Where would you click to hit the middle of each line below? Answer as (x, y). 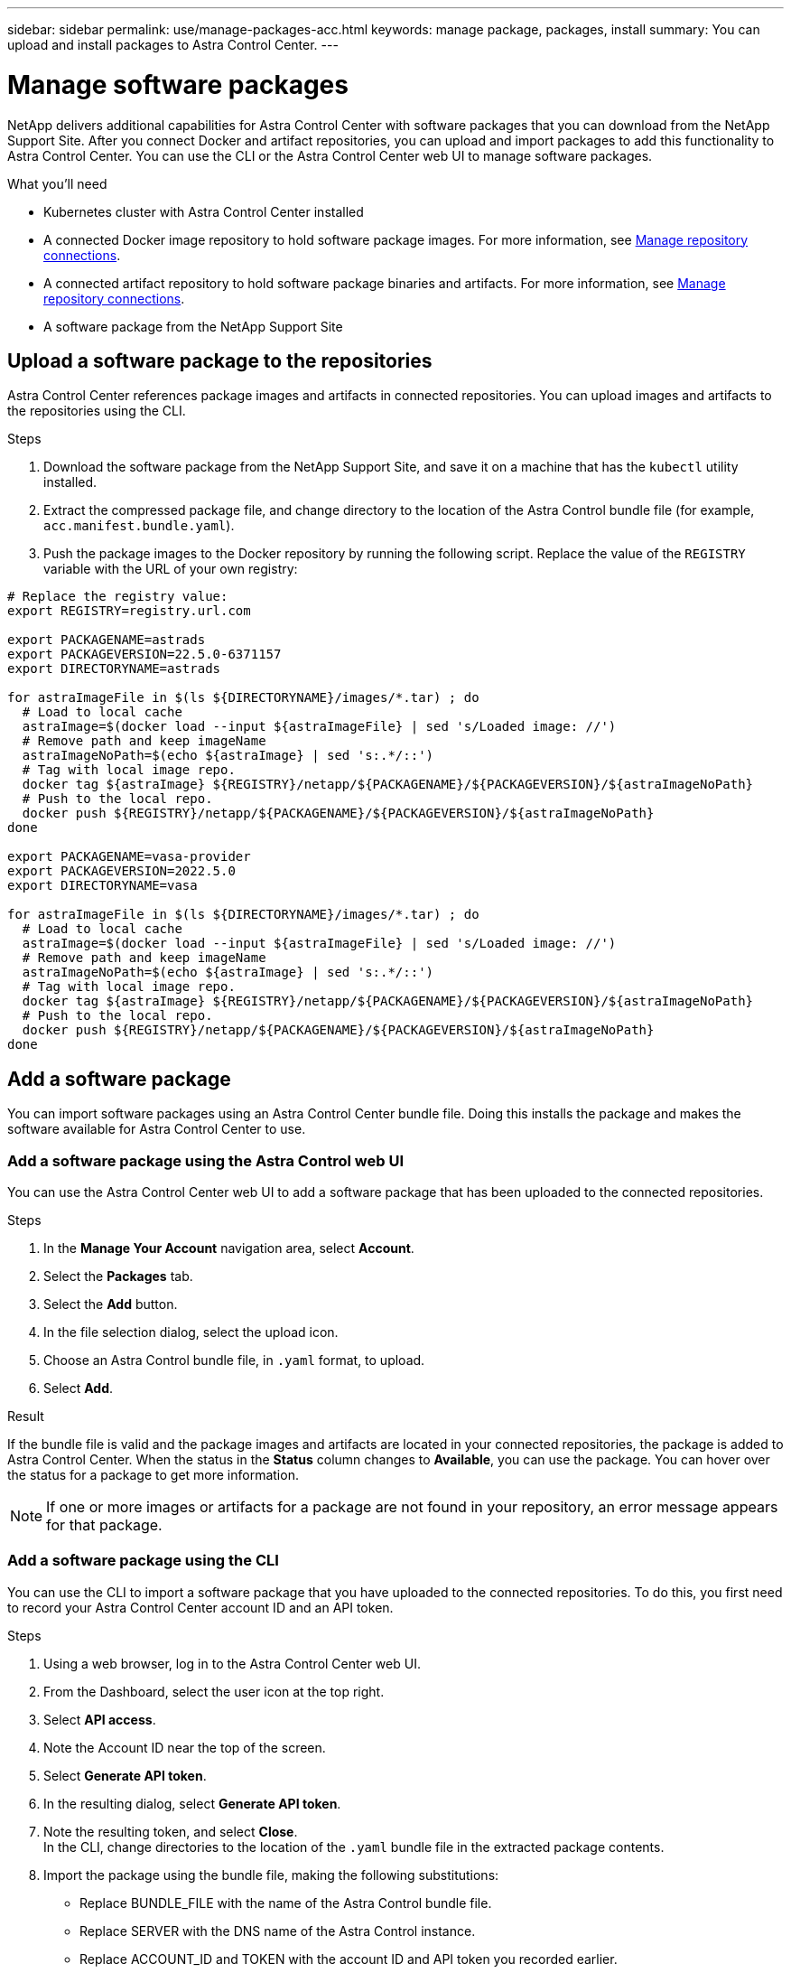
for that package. (104, 1524)
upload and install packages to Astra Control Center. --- (173, 45)
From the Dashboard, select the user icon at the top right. (214, 1691)
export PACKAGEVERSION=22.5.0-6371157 (144, 655)
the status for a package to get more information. (153, 1474)
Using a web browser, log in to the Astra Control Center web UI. (232, 1663)
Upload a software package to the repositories (220, 360)
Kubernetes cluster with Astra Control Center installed (204, 211)
